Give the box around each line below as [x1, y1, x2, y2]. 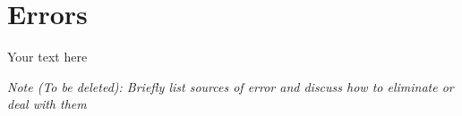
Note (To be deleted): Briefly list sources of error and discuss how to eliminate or [7, 77, 454, 95]
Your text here [7, 47, 88, 66]
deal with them [7, 95, 87, 113]
